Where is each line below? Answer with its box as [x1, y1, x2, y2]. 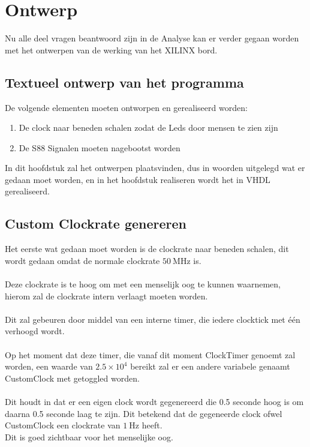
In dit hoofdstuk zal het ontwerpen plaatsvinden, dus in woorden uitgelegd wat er [5, 161, 305, 174]
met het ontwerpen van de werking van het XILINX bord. [5, 43, 218, 56]
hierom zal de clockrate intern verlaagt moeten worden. [5, 289, 208, 302]
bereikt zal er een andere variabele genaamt [130, 360, 290, 373]
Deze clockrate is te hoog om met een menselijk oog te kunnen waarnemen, [5, 278, 281, 290]
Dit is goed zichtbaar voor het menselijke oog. [5, 430, 173, 443]
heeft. [142, 419, 162, 431]
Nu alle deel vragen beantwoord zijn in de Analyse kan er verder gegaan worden [5, 32, 299, 44]
